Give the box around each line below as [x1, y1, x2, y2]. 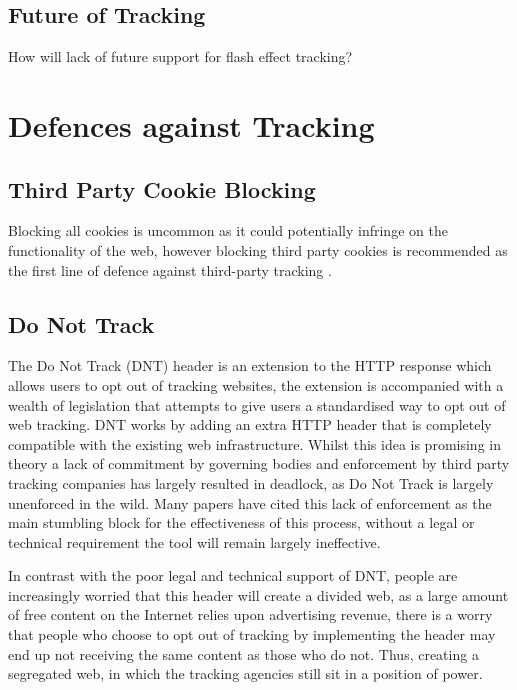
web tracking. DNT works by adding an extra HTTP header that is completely [8, 414, 492, 435]
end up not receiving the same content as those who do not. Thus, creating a [8, 643, 479, 664]
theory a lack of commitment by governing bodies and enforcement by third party [8, 453, 510, 474]
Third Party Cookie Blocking [8, 173, 316, 204]
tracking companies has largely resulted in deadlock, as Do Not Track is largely [8, 472, 494, 493]
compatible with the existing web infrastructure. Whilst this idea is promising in [8, 433, 501, 454]
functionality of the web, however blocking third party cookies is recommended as [8, 239, 508, 260]
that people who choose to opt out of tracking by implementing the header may [8, 624, 496, 645]
